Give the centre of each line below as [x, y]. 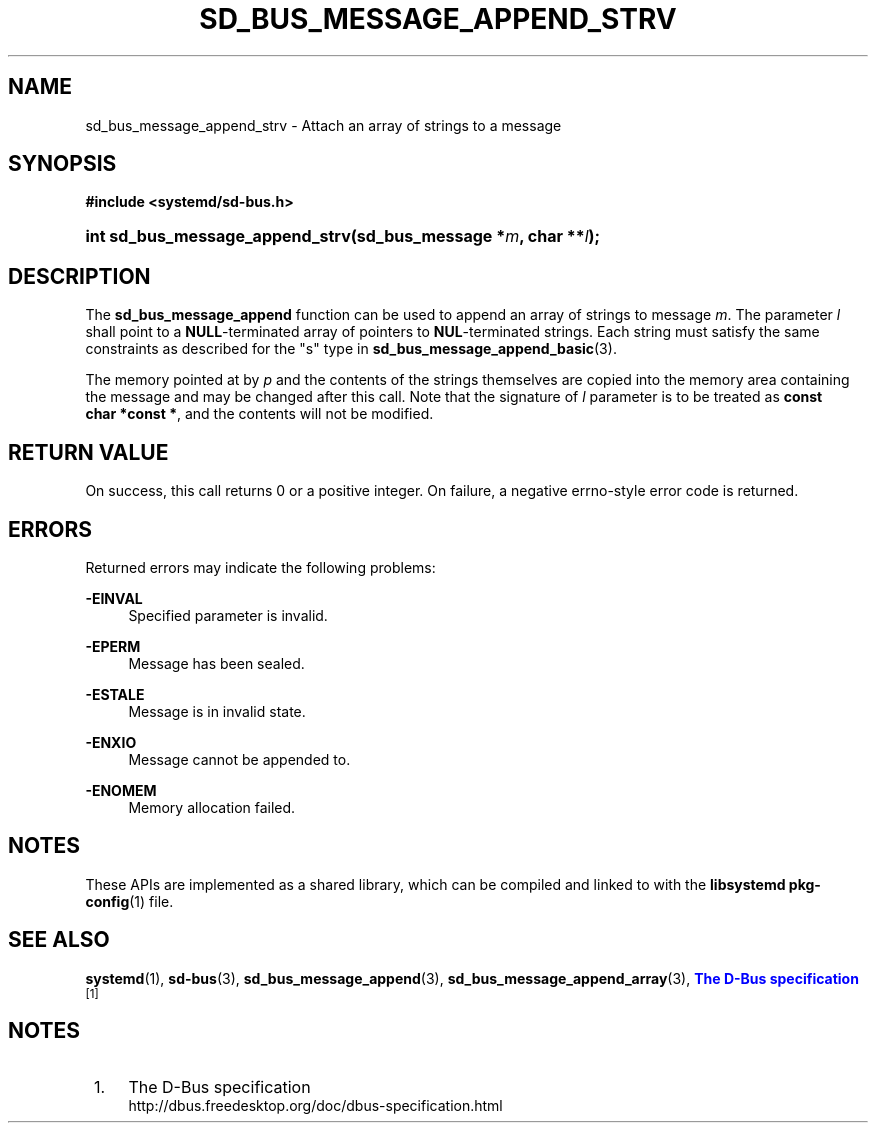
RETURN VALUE [88, 452]
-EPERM [113, 646]
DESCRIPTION [79, 276]
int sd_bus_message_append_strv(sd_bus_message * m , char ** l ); [343, 236]
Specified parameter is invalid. [228, 615]
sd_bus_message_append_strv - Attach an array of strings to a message [323, 125]
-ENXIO [111, 742]
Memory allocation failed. [212, 807]
